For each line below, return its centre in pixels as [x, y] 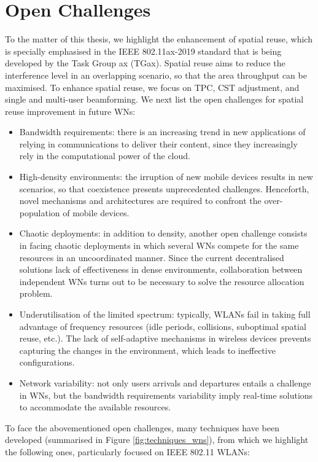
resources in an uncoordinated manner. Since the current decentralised [152, 257]
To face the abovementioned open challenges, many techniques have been [142, 427]
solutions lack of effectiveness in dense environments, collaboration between [161, 269]
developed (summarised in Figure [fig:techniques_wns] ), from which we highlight [157, 440]
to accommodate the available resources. [95, 407]
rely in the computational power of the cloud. [105, 156]
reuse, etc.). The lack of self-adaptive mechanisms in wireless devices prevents [165, 338]
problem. [36, 293]
